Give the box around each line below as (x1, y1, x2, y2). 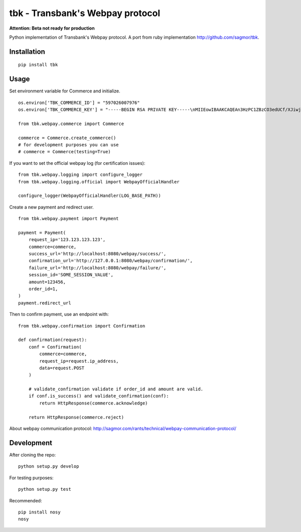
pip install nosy (18, 509, 61, 515)
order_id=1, (28, 286, 58, 292)
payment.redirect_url (18, 300, 71, 306)
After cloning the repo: (9, 452, 56, 458)
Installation (9, 47, 45, 56)
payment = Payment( (18, 230, 66, 236)
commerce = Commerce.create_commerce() (18, 135, 116, 141)
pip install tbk (18, 62, 58, 68)
